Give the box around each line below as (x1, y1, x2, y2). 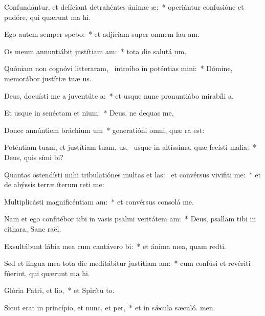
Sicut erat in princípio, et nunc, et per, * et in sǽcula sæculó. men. (4, 302, 215, 312)
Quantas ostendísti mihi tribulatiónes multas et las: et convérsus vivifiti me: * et (4, 169, 261, 179)
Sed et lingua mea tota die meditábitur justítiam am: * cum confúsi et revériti (4, 258, 251, 268)
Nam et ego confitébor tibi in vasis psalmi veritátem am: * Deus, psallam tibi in (4, 213, 256, 224)
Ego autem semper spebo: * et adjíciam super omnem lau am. (4, 29, 200, 39)
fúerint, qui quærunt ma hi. (4, 267, 90, 278)
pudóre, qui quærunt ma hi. (4, 11, 91, 22)
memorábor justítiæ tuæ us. (4, 73, 92, 83)
